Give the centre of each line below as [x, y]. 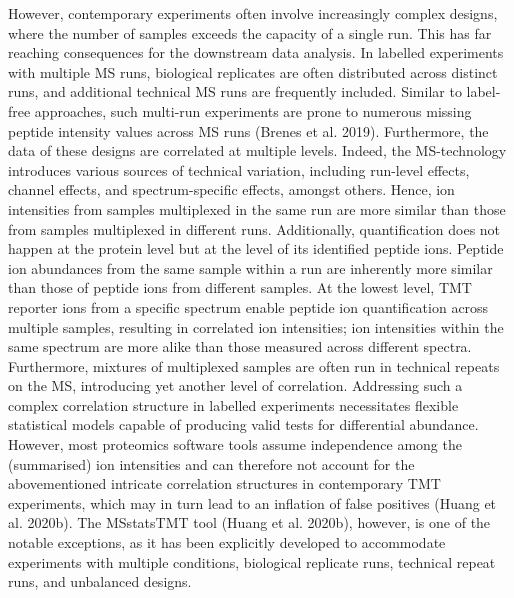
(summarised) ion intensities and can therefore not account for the [211, 463]
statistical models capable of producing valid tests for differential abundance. [243, 424]
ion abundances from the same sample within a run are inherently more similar [250, 267]
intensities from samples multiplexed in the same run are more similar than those [257, 208]
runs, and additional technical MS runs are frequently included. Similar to [235, 91]
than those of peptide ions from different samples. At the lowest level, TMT [240, 287]
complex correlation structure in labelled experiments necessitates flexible [233, 404]
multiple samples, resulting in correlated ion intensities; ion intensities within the [256, 326]
